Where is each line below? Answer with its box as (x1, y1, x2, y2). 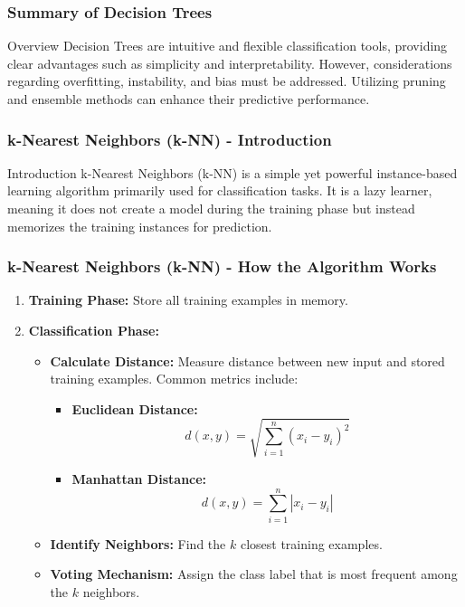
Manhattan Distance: (71, 469, 207, 488)
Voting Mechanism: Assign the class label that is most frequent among (50, 564, 458, 583)
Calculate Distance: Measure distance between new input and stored (50, 351, 445, 370)
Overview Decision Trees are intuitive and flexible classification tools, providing (7, 36, 448, 55)
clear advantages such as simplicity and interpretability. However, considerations (7, 53, 452, 72)
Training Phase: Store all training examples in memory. (28, 290, 348, 309)
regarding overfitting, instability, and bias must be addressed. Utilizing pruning (7, 71, 446, 90)
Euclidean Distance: (71, 399, 198, 418)
